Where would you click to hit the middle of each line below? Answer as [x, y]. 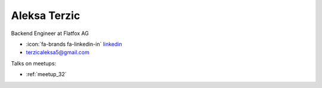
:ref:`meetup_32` [46, 74]
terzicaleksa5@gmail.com [58, 52]
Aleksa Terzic [46, 15]
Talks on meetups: [34, 63]
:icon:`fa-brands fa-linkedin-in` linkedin [74, 44]
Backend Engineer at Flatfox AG [50, 33]
